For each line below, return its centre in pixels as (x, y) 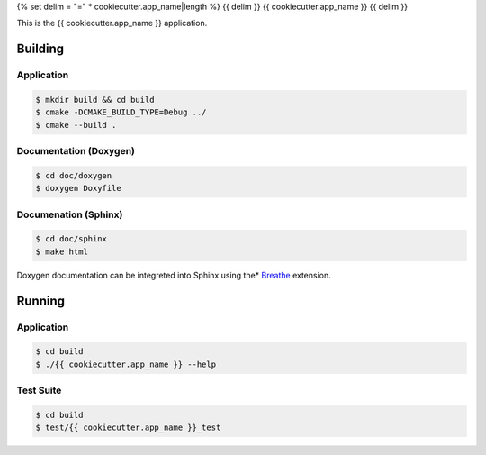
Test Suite (39, 390)
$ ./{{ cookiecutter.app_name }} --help (126, 364)
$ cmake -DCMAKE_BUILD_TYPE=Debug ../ (121, 112)
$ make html (62, 251)
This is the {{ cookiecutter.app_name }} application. (112, 23)
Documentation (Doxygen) (76, 151)
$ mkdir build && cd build (95, 100)
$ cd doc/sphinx (72, 239)
